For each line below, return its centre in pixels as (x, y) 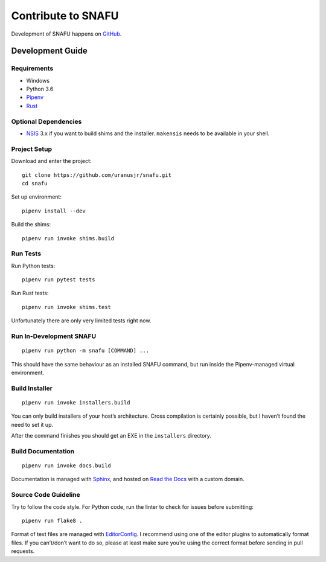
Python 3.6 (40, 89)
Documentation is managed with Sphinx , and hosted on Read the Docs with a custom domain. (128, 479)
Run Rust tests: (30, 293)
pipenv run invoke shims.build (68, 238)
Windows (38, 80)
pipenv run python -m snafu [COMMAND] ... (86, 351)
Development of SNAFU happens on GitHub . (66, 34)
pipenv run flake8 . (52, 520)
